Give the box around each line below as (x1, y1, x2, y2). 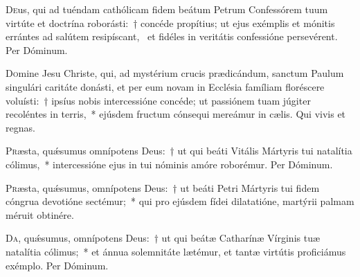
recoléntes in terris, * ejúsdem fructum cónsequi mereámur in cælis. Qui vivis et (6, 107, 346, 121)
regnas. (6, 120, 35, 134)
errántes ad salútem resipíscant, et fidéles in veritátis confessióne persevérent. (6, 29, 338, 44)
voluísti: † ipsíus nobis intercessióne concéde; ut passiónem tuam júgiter (6, 93, 311, 107)
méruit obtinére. (6, 207, 74, 222)
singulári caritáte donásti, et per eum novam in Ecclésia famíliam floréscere (6, 79, 325, 93)
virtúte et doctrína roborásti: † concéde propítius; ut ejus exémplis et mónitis (6, 15, 335, 30)
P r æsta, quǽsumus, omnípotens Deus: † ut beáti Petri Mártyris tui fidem (6, 180, 320, 195)
